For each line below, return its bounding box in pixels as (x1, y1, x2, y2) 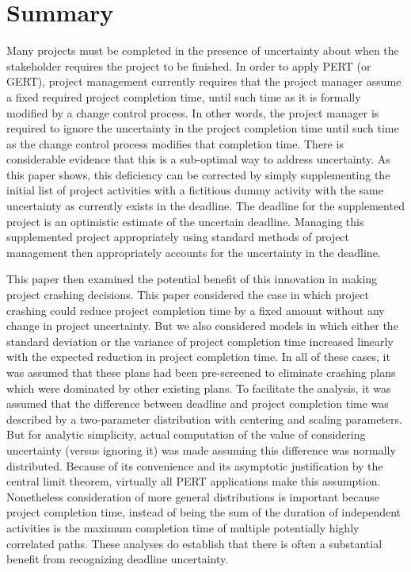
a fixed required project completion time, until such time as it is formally (6, 88, 361, 105)
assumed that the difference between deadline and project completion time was (6, 395, 389, 412)
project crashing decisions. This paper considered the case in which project (6, 286, 369, 303)
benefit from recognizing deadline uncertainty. (6, 551, 229, 567)
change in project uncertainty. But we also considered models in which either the (6, 317, 398, 334)
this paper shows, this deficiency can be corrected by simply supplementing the (6, 166, 390, 182)
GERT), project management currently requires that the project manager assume (6, 73, 401, 90)
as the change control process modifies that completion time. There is (6, 135, 344, 152)
